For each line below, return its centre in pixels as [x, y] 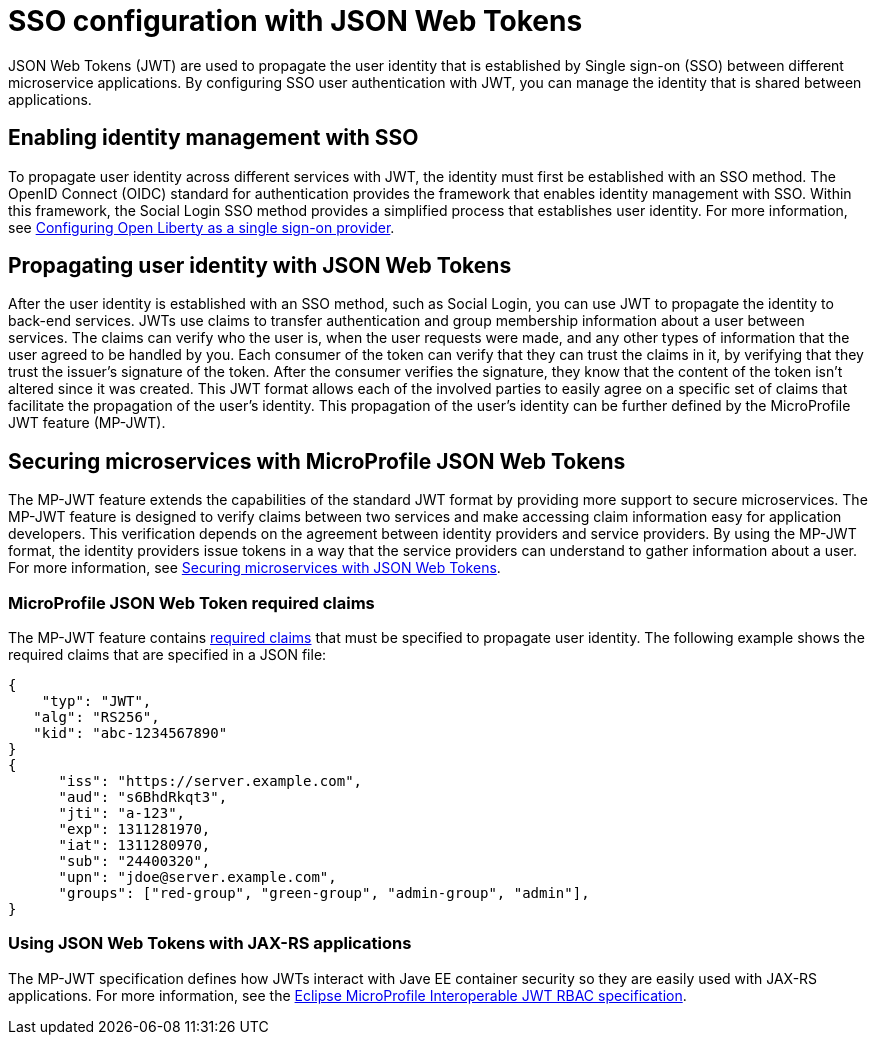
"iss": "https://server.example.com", [210, 781]
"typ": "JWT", [96, 701]
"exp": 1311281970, [134, 829]
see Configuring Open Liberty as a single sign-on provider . [201, 227]
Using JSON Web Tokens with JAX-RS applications [210, 943]
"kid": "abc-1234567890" [130, 733]
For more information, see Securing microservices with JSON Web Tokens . [254, 568]
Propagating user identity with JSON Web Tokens [260, 266]
